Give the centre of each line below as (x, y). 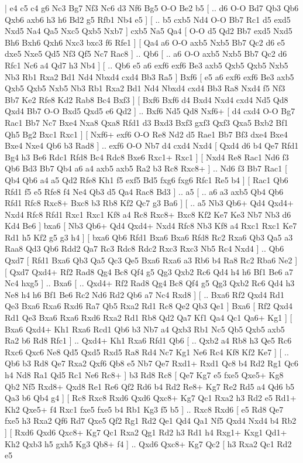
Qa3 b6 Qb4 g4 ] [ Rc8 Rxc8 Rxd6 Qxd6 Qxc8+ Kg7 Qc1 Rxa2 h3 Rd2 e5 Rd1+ (151, 398)
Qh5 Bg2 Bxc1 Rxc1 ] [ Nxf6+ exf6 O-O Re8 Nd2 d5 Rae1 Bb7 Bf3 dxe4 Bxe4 (146, 134)
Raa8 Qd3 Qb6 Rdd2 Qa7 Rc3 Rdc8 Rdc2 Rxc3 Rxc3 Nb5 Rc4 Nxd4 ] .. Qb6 (144, 248)
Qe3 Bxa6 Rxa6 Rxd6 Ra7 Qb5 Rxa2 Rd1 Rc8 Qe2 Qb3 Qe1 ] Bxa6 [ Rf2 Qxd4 (149, 306)
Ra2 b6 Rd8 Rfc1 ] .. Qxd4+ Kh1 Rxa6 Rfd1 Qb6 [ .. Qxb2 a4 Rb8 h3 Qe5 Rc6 (148, 340)
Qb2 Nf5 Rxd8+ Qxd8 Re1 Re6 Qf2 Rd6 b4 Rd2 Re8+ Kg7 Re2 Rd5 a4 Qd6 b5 (150, 386)
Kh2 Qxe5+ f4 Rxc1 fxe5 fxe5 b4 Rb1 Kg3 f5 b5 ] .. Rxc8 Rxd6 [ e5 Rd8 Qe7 (144, 409)
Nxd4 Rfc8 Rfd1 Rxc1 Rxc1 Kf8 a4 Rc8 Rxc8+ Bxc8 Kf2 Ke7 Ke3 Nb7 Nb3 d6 (148, 214)
